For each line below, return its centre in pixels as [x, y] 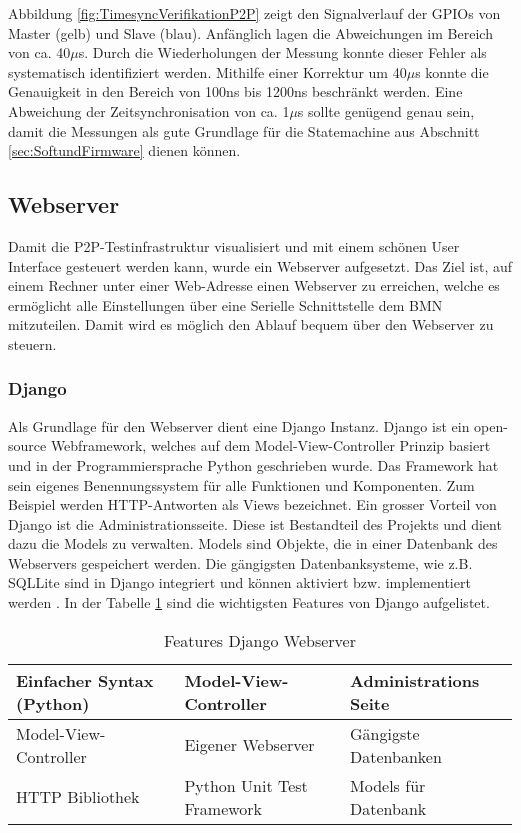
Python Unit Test [246, 785]
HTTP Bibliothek [78, 797]
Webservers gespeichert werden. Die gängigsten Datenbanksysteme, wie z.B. [240, 562]
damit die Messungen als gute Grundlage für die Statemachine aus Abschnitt [244, 130]
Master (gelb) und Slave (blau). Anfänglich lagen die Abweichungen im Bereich [250, 32]
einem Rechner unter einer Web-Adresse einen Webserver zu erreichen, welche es [254, 285]
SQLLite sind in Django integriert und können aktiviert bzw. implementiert [239, 582]
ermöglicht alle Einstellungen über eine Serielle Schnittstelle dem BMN [225, 304]
